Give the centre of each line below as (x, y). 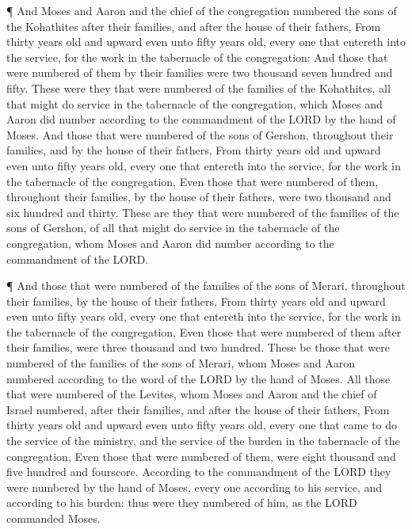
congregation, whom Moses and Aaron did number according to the (170, 243)
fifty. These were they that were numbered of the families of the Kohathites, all (198, 88)
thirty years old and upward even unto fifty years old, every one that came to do (202, 425)
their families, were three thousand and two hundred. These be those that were (198, 347)
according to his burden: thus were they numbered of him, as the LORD (182, 502)
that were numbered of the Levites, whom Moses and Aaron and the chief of (192, 394)
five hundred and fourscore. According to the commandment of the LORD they (199, 472)
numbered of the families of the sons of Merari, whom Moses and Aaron (181, 363)
